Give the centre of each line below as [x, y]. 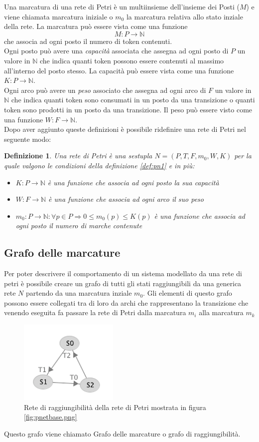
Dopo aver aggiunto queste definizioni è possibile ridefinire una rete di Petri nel [125, 129]
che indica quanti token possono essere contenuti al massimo [132, 60]
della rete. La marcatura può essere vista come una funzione [96, 26]
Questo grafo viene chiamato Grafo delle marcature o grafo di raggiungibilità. [122, 434]
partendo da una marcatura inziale [79, 293]
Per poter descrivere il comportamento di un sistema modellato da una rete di [123, 273]
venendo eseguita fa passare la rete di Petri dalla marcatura [95, 312]
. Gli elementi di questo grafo [188, 293]
